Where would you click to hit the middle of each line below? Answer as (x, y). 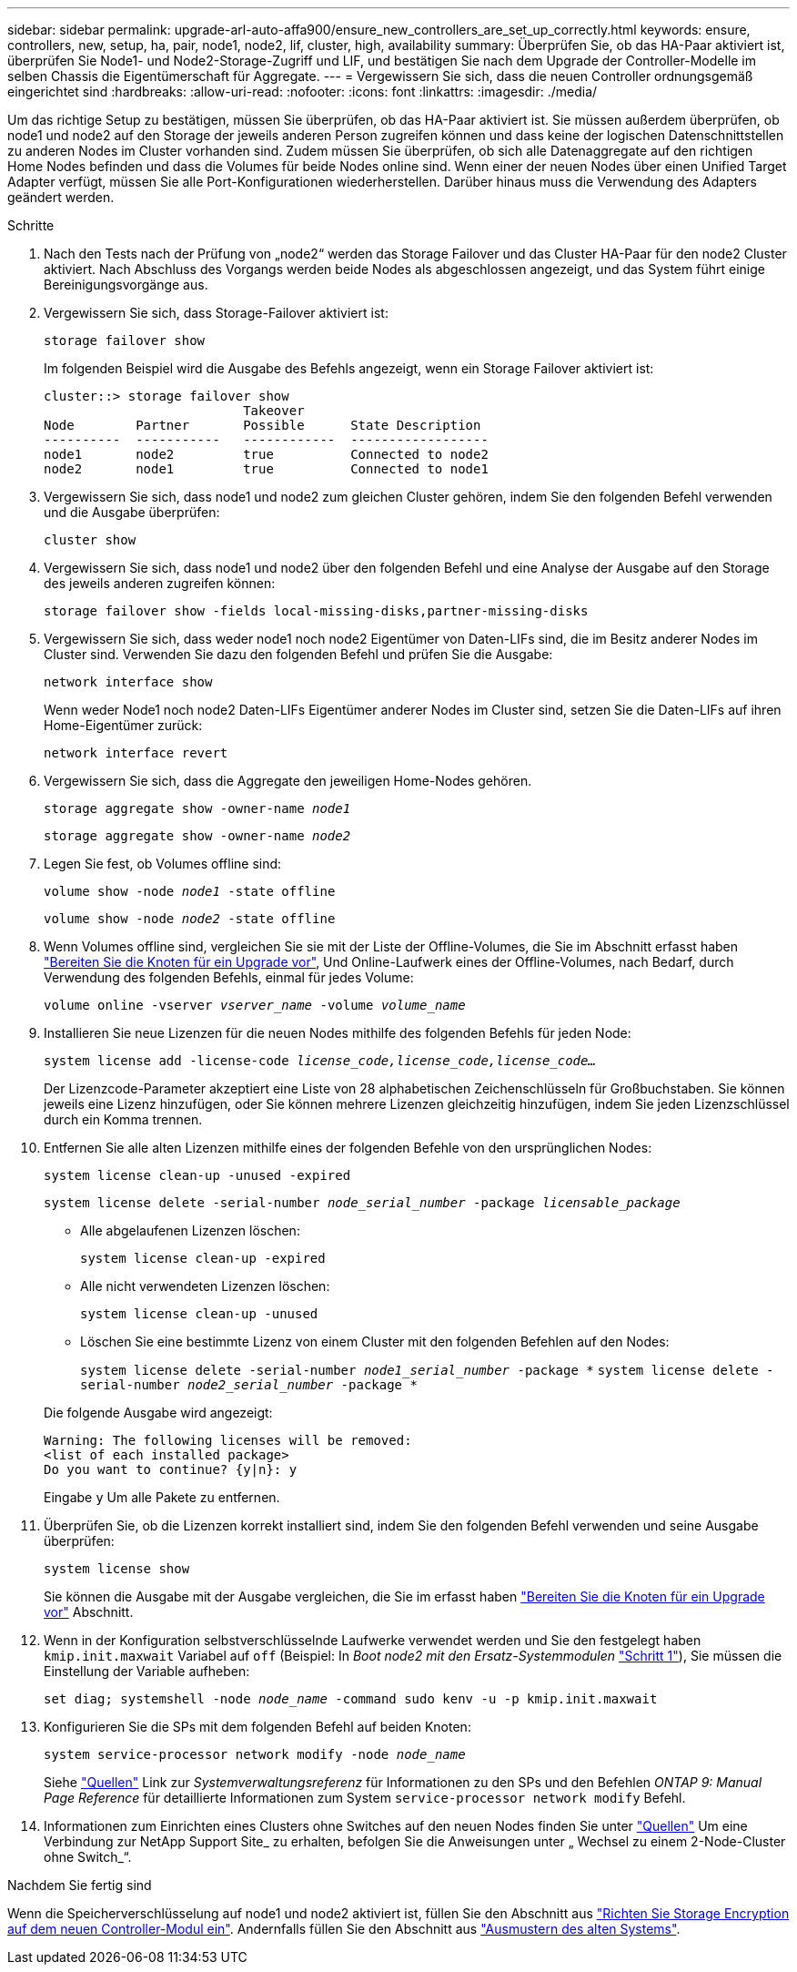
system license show (117, 1569)
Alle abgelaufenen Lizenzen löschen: (190, 1230)
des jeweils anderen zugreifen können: (160, 583)
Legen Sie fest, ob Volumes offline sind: (163, 864)
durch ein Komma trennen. (123, 1119)
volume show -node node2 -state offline (190, 919)
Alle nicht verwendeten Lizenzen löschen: (205, 1286)
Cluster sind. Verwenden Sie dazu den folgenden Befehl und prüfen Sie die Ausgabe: (298, 654)
